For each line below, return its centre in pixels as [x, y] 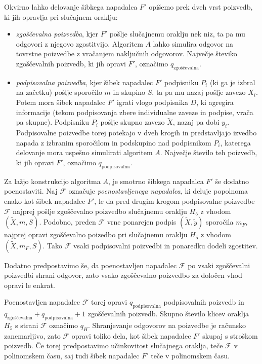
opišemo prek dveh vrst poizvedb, [201, 7]
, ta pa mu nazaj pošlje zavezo [199, 92]
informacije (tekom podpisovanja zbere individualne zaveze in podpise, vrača [135, 112]
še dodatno [232, 181]
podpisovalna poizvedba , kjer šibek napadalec [84, 82]
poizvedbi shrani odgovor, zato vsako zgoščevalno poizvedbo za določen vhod [123, 275]
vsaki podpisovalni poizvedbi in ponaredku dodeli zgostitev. [166, 245]
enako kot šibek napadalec [45, 201]
